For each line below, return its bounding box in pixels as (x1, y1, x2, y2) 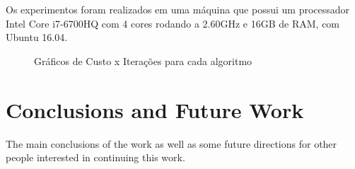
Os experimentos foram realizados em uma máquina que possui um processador (6, 2, 350, 16)
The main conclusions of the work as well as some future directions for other (6, 136, 337, 151)
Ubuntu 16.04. (6, 30, 68, 45)
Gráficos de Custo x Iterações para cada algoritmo (34, 53, 252, 68)
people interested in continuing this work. (6, 150, 185, 165)
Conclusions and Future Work (6, 95, 304, 124)
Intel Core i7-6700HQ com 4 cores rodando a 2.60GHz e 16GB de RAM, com (6, 16, 340, 30)
